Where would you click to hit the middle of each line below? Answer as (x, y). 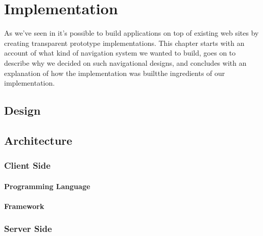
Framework (24, 206)
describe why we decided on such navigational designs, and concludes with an (125, 62)
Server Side (28, 229)
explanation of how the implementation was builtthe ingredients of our (115, 73)
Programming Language (47, 186)
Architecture (38, 140)
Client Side (27, 165)
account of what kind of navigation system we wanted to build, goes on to (120, 53)
